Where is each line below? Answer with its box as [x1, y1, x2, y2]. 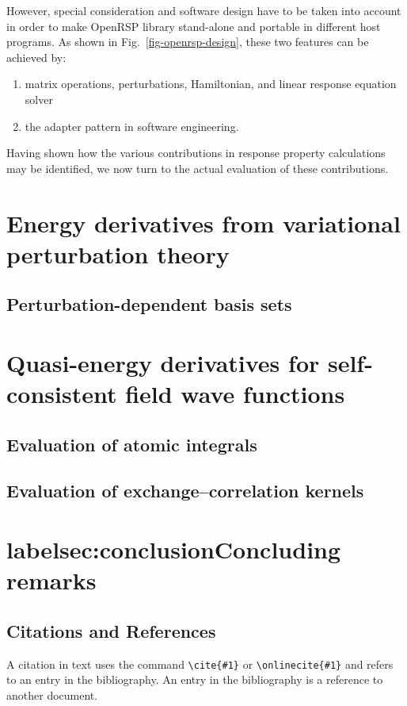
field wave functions [125, 378, 345, 410]
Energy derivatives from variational [6, 206, 401, 239]
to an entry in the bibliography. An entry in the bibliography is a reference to [6, 671, 383, 688]
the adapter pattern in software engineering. [25, 117, 239, 134]
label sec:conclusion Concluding [6, 533, 341, 565]
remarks [6, 564, 97, 597]
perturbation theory [6, 237, 230, 270]
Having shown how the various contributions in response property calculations [6, 144, 386, 161]
